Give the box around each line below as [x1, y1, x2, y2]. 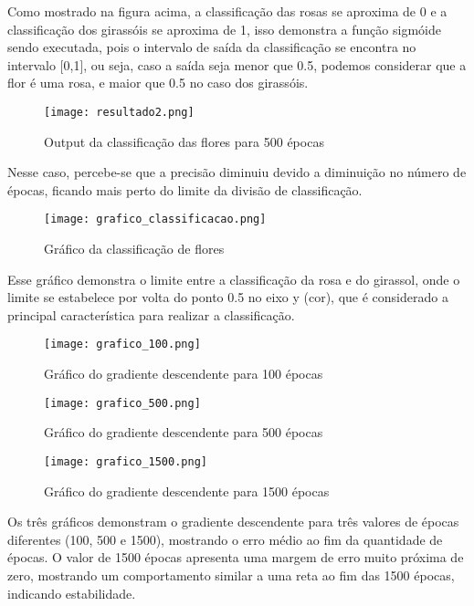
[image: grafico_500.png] [44, 396, 201, 410]
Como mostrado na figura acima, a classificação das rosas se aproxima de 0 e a [7, 2, 448, 20]
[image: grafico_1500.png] [44, 454, 207, 468]
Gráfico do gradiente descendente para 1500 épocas [44, 481, 330, 500]
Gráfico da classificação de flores [44, 239, 225, 258]
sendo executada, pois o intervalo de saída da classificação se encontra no [7, 37, 416, 57]
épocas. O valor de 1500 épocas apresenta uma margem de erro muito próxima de [7, 548, 464, 567]
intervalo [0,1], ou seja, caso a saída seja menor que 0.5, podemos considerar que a [7, 55, 467, 74]
